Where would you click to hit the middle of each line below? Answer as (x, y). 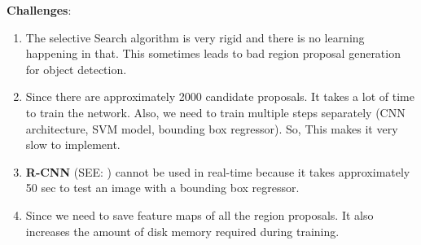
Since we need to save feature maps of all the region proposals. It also (200, 214)
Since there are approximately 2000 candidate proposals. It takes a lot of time (220, 96)
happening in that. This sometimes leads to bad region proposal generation (213, 53)
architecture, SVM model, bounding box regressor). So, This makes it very (212, 128)
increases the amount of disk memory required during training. (182, 231)
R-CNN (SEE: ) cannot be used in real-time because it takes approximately (218, 171)
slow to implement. (73, 144)
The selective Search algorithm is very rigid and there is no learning (195, 37)
